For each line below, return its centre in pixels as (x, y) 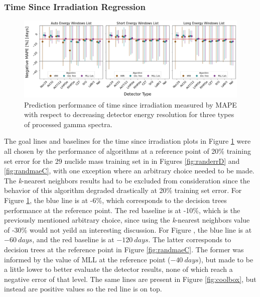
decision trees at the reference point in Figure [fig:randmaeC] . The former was (124, 249)
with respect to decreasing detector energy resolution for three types (129, 114)
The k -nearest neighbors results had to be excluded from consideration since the (127, 180)
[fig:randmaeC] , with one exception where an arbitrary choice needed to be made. (129, 171)
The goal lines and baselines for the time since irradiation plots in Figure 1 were (127, 141)
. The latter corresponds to (190, 239)
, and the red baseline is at (73, 239)
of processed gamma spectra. (68, 124)
